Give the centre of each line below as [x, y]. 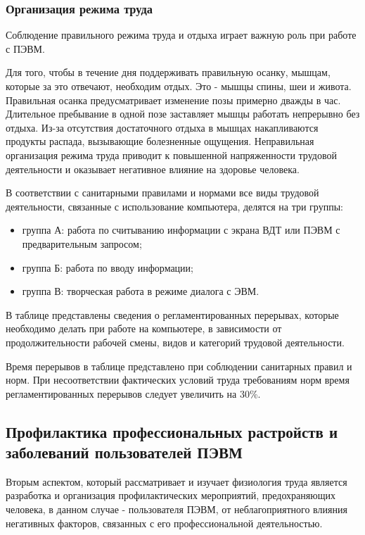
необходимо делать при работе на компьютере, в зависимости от [144, 328]
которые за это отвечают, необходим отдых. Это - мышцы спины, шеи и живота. [179, 86]
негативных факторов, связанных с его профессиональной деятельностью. [164, 523]
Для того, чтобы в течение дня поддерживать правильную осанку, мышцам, [168, 72]
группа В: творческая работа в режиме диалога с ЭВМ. [141, 291]
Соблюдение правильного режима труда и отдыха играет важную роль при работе [181, 35]
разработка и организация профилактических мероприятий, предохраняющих [171, 495]
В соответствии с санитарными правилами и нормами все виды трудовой [162, 193]
